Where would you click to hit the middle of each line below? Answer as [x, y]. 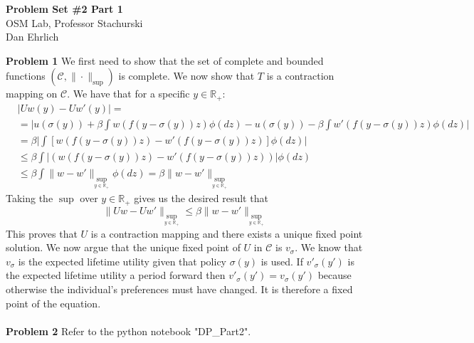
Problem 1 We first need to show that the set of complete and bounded [165, 60]
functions [26, 76]
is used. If [282, 261]
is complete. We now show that [186, 76]
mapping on [32, 94]
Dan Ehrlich [32, 37]
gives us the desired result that [201, 198]
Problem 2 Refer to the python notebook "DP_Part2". [128, 331]
